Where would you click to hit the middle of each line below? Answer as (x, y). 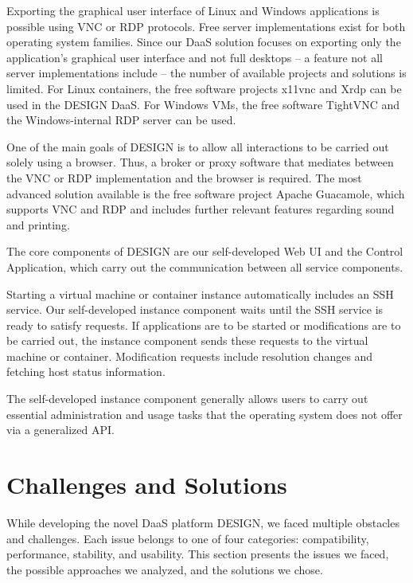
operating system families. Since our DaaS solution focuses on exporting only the (204, 42)
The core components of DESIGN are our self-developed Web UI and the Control (205, 251)
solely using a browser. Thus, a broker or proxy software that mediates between (200, 162)
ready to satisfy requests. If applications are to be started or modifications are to (204, 325)
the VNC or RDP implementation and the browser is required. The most (184, 177)
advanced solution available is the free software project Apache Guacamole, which (206, 193)
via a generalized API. (60, 430)
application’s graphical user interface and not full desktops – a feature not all (195, 57)
